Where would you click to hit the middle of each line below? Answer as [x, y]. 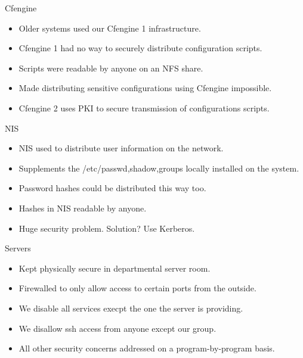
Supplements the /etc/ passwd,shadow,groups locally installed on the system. [159, 168]
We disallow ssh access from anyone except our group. [118, 328]
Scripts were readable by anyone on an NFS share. [111, 68]
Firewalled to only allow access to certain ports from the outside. [137, 288]
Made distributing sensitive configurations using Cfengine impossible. [145, 88]
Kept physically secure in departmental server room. [115, 268]
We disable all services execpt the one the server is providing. [131, 308]
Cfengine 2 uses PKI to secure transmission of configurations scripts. [144, 108]
